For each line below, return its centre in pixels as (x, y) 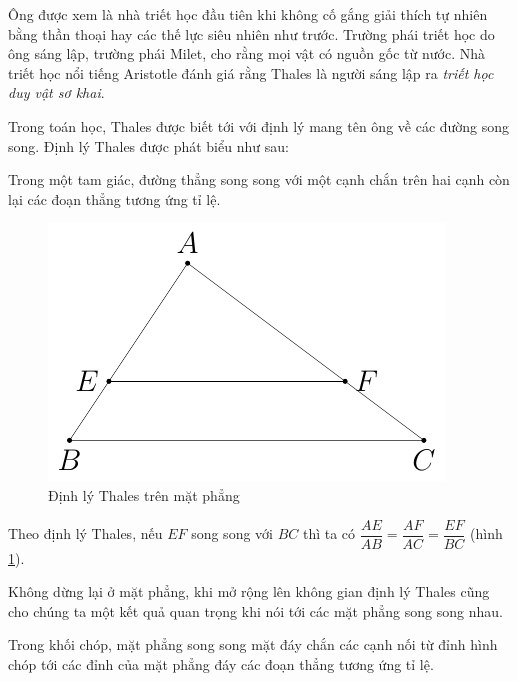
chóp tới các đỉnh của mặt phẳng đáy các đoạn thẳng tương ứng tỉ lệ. (221, 663)
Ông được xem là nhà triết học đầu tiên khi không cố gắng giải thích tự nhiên (248, 14)
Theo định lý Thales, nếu (85, 533)
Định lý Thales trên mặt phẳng (144, 494)
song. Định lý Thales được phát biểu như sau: (148, 145)
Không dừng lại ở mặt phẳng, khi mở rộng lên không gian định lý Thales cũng (249, 591)
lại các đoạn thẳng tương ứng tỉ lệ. (114, 198)
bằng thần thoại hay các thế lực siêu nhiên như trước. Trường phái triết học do (251, 33)
